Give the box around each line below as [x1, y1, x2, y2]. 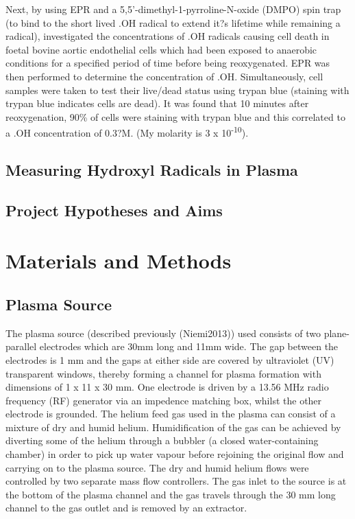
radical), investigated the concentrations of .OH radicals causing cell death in [5, 29, 330, 43]
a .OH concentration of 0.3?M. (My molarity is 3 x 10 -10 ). [5, 124, 249, 139]
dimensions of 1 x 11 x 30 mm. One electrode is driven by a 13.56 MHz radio [5, 380, 329, 394]
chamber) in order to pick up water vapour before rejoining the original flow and [5, 447, 344, 461]
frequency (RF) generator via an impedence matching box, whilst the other [5, 393, 322, 407]
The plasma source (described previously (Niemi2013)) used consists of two [5, 325, 321, 340]
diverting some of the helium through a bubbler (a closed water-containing [5, 433, 319, 448]
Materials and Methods [5, 246, 232, 275]
